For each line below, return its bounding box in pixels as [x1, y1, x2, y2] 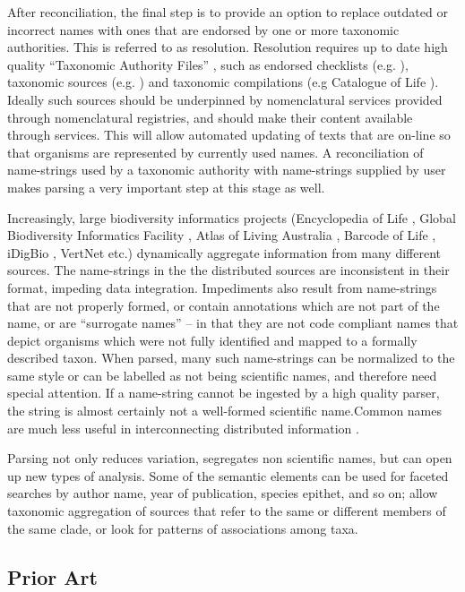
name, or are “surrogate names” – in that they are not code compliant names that [7, 313, 459, 332]
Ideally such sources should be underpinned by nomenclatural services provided [7, 90, 443, 108]
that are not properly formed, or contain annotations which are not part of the [7, 296, 440, 314]
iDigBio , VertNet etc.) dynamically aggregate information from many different [7, 243, 441, 262]
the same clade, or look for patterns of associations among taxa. [7, 519, 358, 537]
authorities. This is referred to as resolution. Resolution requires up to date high [7, 38, 448, 56]
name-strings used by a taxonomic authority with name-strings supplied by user [7, 160, 446, 179]
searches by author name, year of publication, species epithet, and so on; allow [7, 484, 438, 502]
